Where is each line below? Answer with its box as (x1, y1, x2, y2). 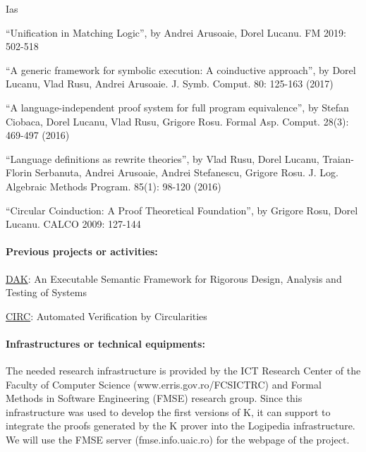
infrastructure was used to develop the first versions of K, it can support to (6, 404, 331, 419)
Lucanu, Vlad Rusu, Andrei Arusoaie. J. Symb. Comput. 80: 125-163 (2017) (6, 76, 334, 91)
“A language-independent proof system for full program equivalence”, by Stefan (6, 99, 349, 114)
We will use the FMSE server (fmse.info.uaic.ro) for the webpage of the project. (6, 432, 350, 447)
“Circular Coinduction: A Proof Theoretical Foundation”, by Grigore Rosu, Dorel (6, 202, 358, 217)
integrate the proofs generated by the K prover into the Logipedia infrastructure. (6, 418, 355, 433)
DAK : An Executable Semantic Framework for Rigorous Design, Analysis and (6, 271, 342, 286)
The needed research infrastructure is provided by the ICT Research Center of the (6, 363, 361, 378)
